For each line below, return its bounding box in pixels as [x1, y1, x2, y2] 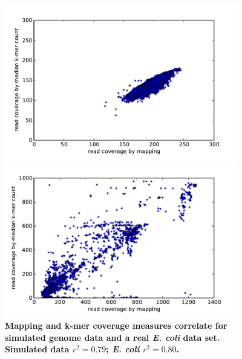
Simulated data [5, 343, 70, 355]
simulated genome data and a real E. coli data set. [5, 331, 220, 343]
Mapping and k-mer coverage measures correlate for [5, 319, 227, 332]
